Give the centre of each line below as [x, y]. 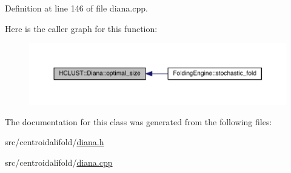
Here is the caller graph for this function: [81, 28]
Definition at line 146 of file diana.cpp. [76, 8]
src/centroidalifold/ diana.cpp [59, 162]
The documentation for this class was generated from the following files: [139, 121]
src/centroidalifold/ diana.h [55, 142]
